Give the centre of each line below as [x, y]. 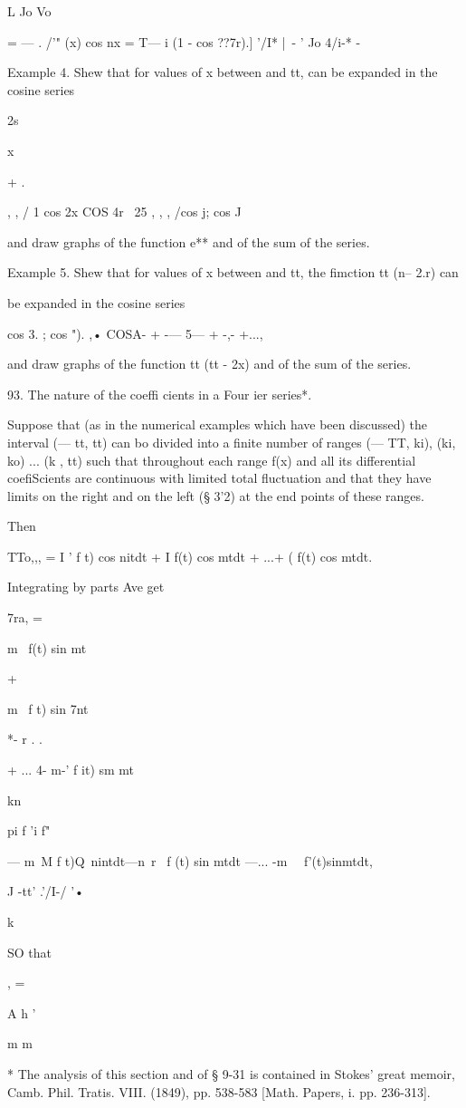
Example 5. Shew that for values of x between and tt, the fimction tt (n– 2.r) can [233, 272]
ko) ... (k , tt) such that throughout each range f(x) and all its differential [212, 460]
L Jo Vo [29, 11]
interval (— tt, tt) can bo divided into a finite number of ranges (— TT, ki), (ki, [232, 442]
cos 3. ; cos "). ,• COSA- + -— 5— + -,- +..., [135, 333]
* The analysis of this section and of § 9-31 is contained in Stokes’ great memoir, [231, 1073]
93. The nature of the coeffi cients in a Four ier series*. [160, 394]
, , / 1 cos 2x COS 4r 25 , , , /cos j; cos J [124, 212]
